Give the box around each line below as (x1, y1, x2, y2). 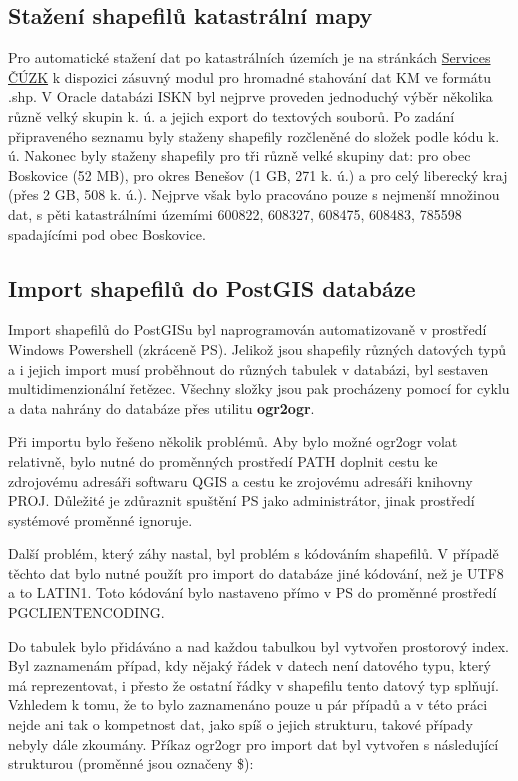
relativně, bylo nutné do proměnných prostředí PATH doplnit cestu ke (8, 450, 438, 471)
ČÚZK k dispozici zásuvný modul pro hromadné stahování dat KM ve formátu (8, 66, 491, 87)
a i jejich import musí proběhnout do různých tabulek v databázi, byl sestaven (8, 358, 489, 379)
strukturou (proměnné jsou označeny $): (8, 753, 254, 774)
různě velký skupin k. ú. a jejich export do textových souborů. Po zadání (8, 105, 455, 126)
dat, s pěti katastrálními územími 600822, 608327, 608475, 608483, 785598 (8, 203, 462, 224)
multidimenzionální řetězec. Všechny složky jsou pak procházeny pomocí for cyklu (8, 378, 510, 399)
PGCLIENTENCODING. (8, 602, 165, 623)
